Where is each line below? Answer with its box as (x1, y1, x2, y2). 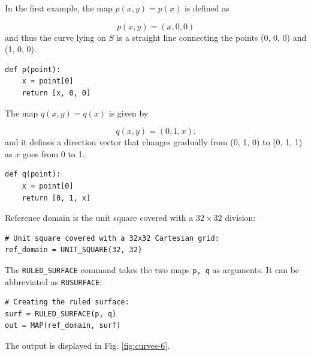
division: (225, 211, 256, 224)
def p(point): (5, 65, 61, 74)
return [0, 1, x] (22, 193, 91, 202)
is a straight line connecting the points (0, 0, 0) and (116, 31, 307, 43)
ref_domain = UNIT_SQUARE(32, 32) (5, 246, 143, 255)
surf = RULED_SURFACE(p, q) (5, 309, 117, 318)
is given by (108, 106, 149, 119)
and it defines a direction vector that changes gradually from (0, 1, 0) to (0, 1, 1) (5, 136, 303, 148)
